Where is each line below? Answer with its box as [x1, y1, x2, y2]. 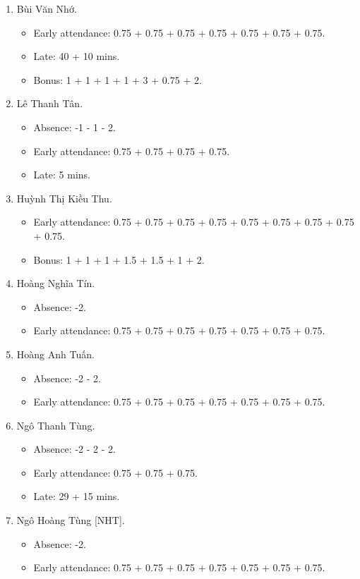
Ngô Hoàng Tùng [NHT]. [16, 513, 125, 528]
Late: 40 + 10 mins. [33, 49, 120, 63]
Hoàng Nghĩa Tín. [16, 276, 95, 291]
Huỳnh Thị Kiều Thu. [16, 190, 112, 205]
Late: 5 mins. [33, 167, 90, 182]
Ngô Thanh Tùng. [16, 418, 95, 432]
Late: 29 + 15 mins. [33, 489, 120, 504]
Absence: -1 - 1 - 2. [33, 119, 116, 134]
